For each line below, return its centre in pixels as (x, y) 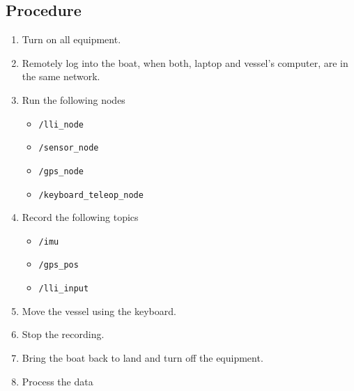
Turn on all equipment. (71, 39)
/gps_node (61, 171)
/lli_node (61, 124)
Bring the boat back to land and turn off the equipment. (143, 357)
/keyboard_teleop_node (91, 195)
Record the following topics (80, 217)
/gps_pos (59, 265)
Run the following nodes (74, 99)
